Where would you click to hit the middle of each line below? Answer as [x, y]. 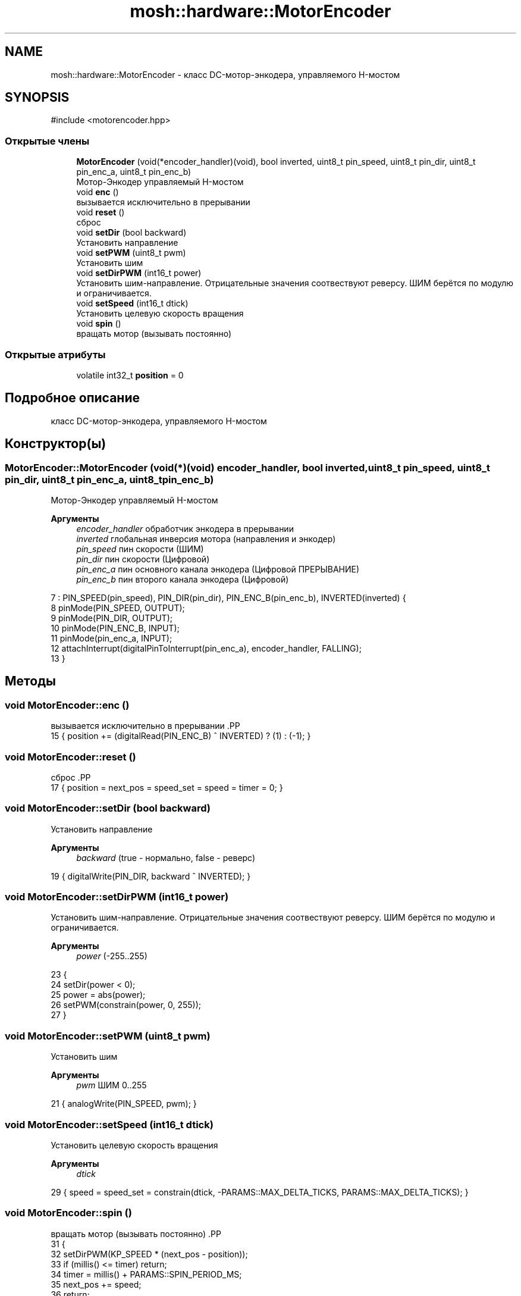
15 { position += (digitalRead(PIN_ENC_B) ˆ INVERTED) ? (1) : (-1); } [181, 736]
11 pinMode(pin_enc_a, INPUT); [112, 638]
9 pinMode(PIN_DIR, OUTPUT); [112, 618]
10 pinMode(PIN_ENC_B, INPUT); [115, 628]
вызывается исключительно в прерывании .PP [145, 726]
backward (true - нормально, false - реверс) [166, 857]
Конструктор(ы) [56, 444]
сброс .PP [71, 777]
